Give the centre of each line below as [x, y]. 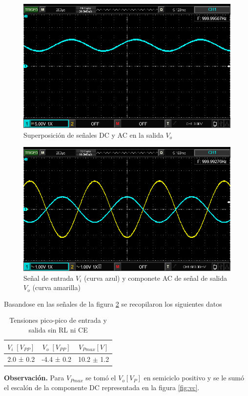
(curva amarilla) [56, 287]
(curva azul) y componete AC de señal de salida [155, 278]
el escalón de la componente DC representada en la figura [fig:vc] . [102, 387]
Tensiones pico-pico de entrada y [58, 320]
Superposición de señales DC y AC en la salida [93, 135]
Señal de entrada [49, 278]
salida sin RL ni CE [58, 329]
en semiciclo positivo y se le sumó [194, 378]
